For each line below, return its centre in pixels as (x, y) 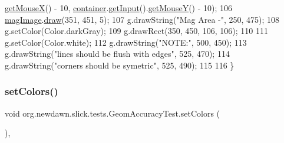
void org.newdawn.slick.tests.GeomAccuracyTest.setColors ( (113, 113)
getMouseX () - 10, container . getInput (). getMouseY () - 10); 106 (119, 8)
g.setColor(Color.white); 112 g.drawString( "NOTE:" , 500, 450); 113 (126, 42)
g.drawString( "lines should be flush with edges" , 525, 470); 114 (117, 54)
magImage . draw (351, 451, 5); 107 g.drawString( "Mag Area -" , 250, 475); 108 (142, 19)
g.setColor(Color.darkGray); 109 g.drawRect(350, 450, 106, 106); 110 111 (137, 31)
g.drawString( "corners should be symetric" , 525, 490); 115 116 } (120, 65)
